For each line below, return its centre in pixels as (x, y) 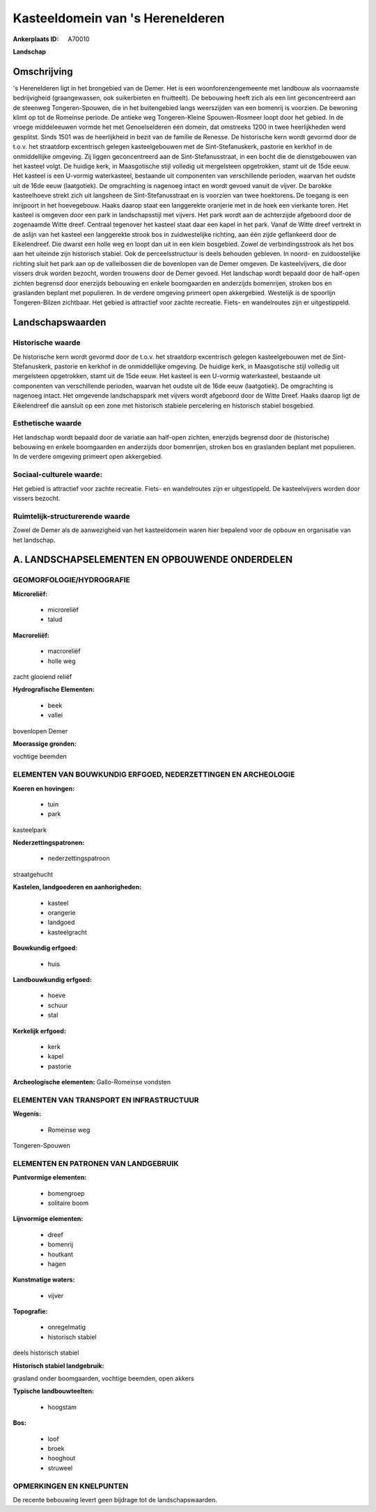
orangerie (62, 913)
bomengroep (66, 1193)
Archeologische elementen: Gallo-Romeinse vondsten (92, 1082)
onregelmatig (67, 1327)
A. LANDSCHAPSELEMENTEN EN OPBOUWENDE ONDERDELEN (153, 560)
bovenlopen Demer (40, 731)
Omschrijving (43, 71)
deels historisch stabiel (46, 1353)
